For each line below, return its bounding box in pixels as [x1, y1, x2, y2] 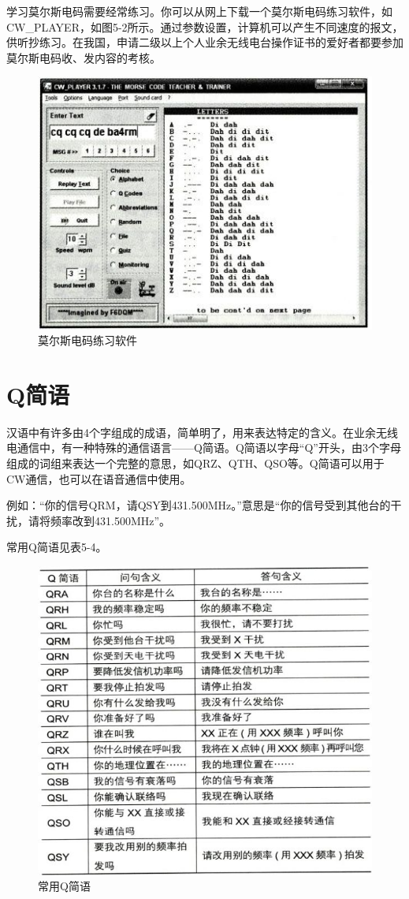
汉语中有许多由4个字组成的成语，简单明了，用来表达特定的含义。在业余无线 [6, 423, 398, 440]
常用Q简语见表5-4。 [6, 539, 107, 555]
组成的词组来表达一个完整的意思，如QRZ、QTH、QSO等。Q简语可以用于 [6, 455, 385, 472]
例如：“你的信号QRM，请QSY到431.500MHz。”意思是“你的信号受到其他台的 [6, 497, 391, 513]
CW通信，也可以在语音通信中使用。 [6, 470, 191, 487]
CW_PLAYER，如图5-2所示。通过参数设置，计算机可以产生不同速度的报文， [6, 18, 403, 35]
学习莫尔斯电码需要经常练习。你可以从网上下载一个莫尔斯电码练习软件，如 [6, 3, 392, 19]
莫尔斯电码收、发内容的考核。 [6, 49, 161, 65]
